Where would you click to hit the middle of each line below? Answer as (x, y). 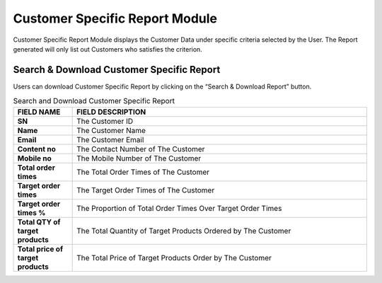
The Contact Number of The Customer (141, 149)
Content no (36, 149)
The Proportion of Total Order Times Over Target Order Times (179, 208)
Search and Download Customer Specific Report (94, 101)
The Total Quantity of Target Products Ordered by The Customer (184, 231)
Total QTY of (39, 221)
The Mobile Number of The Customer (139, 158)
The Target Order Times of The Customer (146, 190)
